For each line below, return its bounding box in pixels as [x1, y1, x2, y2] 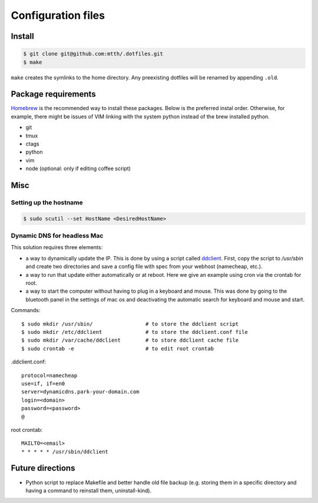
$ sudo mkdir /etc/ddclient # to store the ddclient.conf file [21, 329, 249, 335]
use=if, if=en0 [21, 380, 65, 387]
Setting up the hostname [11, 198, 84, 206]
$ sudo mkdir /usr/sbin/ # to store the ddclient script [21, 320, 239, 327]
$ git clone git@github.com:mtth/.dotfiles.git [23, 51, 163, 57]
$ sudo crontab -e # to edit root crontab [21, 345, 214, 352]
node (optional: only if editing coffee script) [25, 165, 131, 172]
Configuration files [11, 9, 105, 22]
